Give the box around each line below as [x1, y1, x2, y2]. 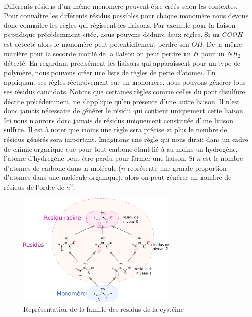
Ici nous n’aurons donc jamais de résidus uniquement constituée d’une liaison [4, 115, 233, 125]
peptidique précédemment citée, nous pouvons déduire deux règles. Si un [4, 29, 220, 39]
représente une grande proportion [127, 162, 227, 173]
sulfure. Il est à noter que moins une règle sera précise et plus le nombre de [4, 124, 227, 135]
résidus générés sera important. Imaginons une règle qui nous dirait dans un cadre [4, 134, 248, 144]
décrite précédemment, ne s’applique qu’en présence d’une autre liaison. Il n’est [4, 96, 240, 106]
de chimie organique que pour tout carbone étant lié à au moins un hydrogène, [4, 143, 238, 154]
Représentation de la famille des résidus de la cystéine [23, 304, 184, 314]
